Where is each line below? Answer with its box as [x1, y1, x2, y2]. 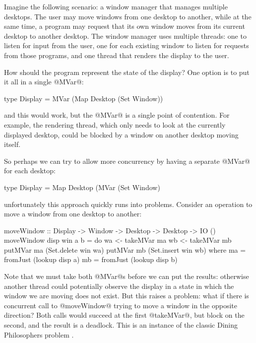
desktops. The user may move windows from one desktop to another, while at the [4, 11, 252, 21]
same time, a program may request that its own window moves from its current [4, 21, 245, 31]
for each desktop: [4, 165, 56, 176]
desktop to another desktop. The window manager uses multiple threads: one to [4, 30, 247, 41]
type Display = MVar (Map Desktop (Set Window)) [4, 93, 163, 103]
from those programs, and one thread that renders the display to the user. [4, 50, 229, 60]
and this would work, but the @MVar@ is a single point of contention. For [4, 110, 230, 120]
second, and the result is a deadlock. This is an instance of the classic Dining [4, 320, 238, 330]
